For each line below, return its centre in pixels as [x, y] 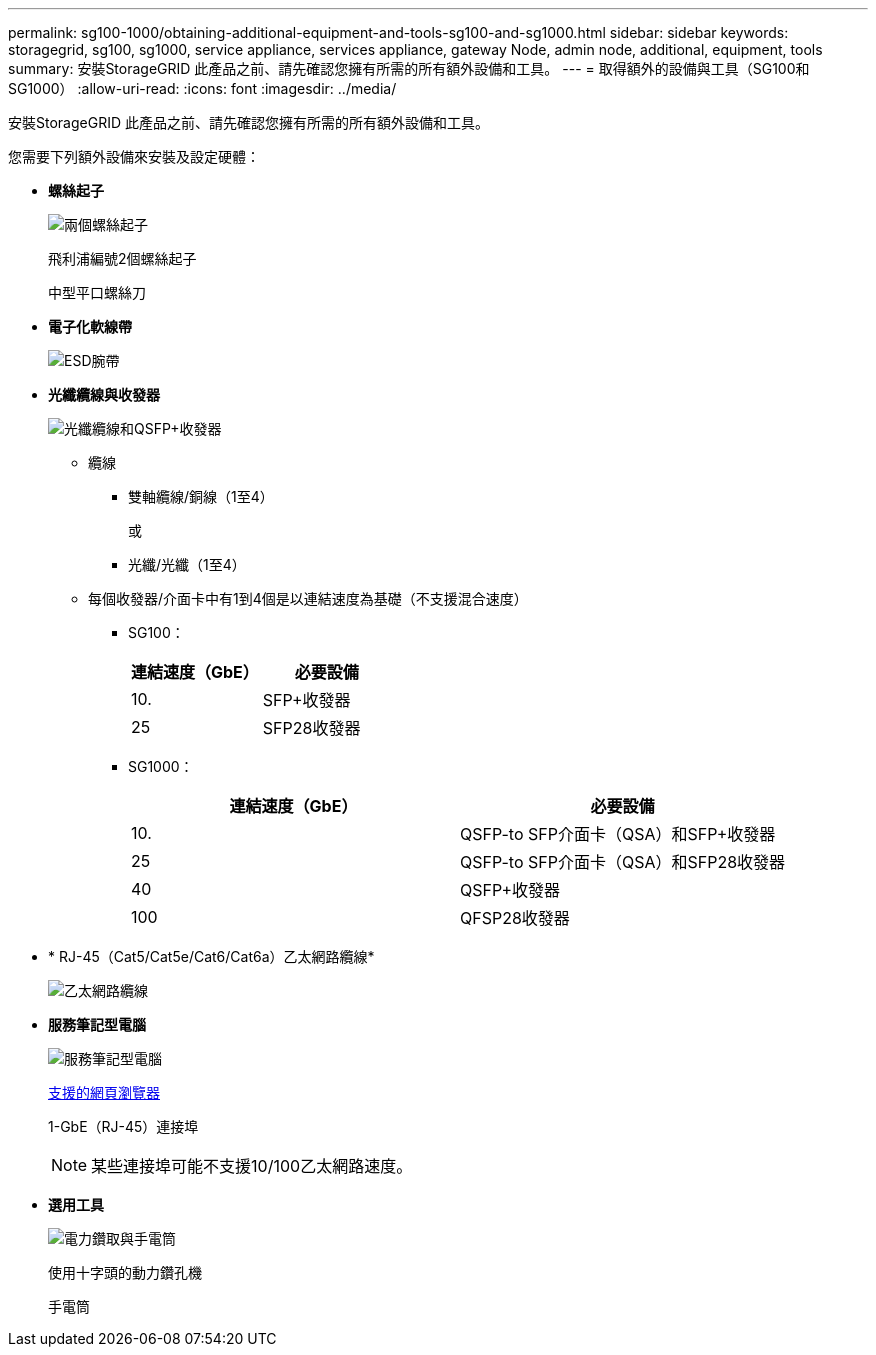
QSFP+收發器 [510, 890]
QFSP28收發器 [515, 918]
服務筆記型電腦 [97, 1024]
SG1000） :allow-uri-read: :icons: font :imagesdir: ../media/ [202, 88]
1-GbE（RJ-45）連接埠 [123, 1126]
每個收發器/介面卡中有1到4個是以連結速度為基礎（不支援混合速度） [308, 598]
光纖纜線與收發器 [104, 394]
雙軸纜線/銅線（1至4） [201, 496]
